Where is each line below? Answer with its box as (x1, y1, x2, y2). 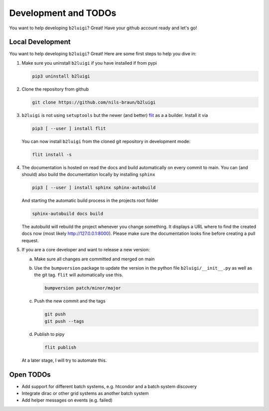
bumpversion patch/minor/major (44, 285, 122, 291)
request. (21, 237, 39, 243)
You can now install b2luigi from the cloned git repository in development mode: (21, 138, 191, 144)
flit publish (44, 344, 77, 350)
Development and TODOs (9, 7, 117, 18)
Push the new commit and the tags (34, 298, 106, 304)
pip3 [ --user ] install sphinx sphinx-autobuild (32, 185, 156, 191)
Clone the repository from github (21, 86, 89, 92)
